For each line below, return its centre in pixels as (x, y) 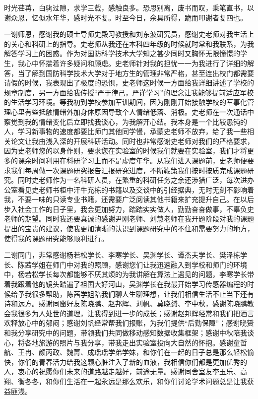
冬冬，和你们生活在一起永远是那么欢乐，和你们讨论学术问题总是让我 (136, 381)
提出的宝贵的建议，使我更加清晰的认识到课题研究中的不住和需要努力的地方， (129, 229)
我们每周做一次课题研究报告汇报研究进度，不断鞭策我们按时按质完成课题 (129, 170)
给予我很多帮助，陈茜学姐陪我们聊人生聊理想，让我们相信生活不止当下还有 (132, 294)
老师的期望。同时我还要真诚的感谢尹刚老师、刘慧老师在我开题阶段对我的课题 (129, 219)
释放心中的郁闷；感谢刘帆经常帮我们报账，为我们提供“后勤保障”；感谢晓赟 (132, 323)
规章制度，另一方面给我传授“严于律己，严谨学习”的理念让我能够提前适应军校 (129, 92)
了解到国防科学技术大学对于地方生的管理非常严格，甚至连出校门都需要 (139, 73)
